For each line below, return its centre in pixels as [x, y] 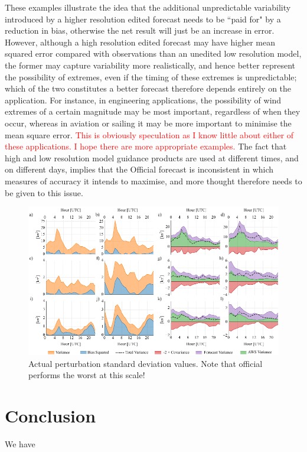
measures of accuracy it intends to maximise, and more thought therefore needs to [153, 181]
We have [20, 444]
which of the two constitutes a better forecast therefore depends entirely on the [148, 88]
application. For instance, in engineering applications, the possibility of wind [143, 100]
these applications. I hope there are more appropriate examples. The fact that [146, 146]
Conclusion [50, 416]
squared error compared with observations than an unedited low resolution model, [153, 53]
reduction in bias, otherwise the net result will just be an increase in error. [140, 30]
